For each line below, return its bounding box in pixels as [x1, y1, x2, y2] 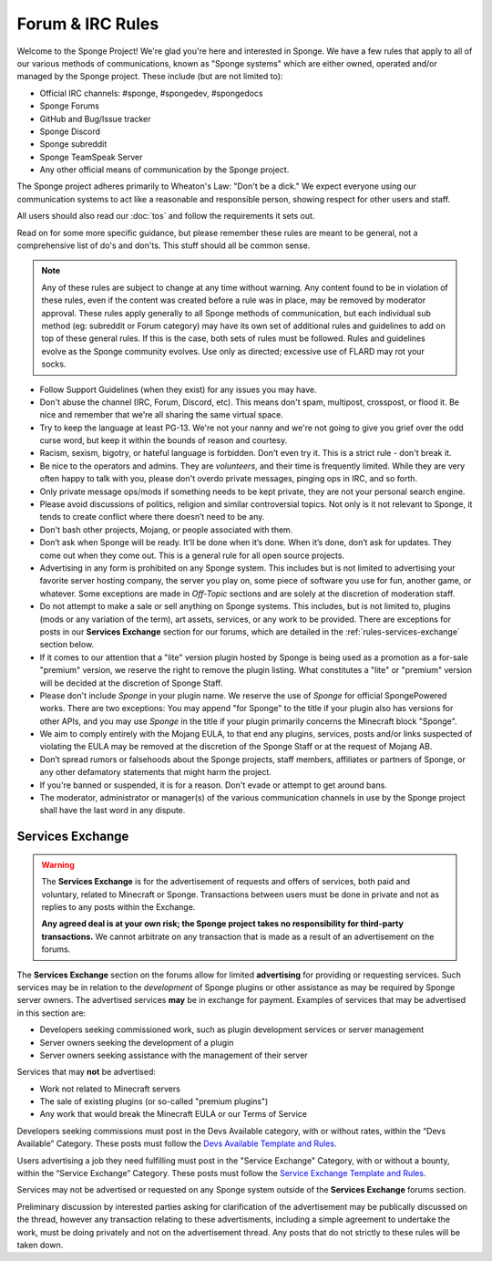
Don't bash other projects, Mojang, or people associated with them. [39, 524, 293, 535]
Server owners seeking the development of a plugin [39, 1037, 234, 1048]
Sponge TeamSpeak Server [39, 151, 143, 162]
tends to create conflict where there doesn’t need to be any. [39, 512, 265, 522]
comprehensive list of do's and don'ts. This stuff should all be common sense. [16, 240, 311, 251]
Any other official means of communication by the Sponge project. [39, 164, 290, 175]
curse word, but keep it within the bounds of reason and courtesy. [39, 435, 288, 446]
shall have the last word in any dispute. [39, 805, 186, 816]
